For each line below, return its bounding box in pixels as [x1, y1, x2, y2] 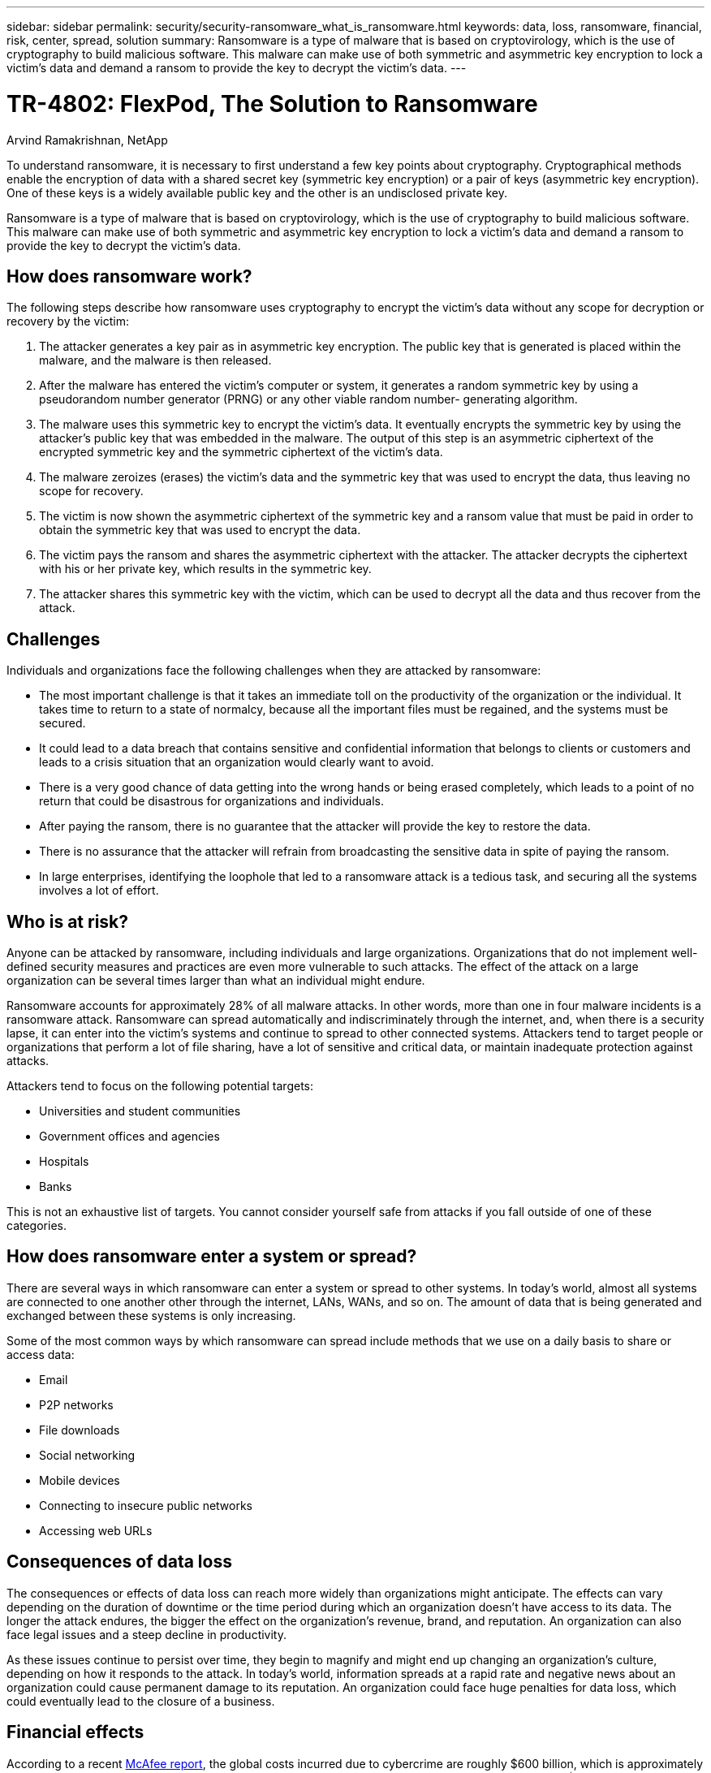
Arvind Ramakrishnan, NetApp [6, 132, 168, 147]
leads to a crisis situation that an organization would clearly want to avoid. [39, 755, 434, 770]
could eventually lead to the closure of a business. [6, 1693, 275, 1708]
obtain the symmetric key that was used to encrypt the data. [39, 523, 361, 537]
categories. [6, 1219, 67, 1233]
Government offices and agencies [39, 1129, 220, 1144]
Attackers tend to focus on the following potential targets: [6, 1079, 313, 1094]
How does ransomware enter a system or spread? [6, 1246, 417, 1267]
